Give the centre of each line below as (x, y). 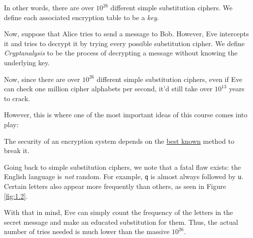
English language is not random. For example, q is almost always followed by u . (124, 176)
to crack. (17, 98)
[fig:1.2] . (16, 196)
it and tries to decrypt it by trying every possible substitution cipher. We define (125, 43)
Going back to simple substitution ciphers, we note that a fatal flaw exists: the (123, 167)
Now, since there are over (42, 79)
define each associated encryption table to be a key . (81, 17)
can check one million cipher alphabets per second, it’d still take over (108, 89)
